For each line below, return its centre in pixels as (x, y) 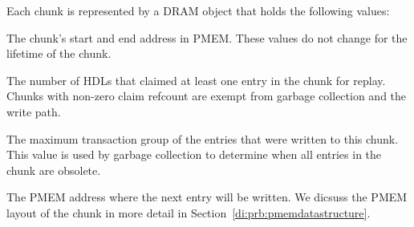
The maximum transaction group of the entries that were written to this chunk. (203, 138)
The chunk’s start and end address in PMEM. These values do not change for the (207, 37)
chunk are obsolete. (54, 170)
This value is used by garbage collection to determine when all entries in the (194, 154)
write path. (34, 111)
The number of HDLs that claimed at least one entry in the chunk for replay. (196, 80)
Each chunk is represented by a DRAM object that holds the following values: (198, 10)
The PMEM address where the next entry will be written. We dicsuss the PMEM (207, 197)
